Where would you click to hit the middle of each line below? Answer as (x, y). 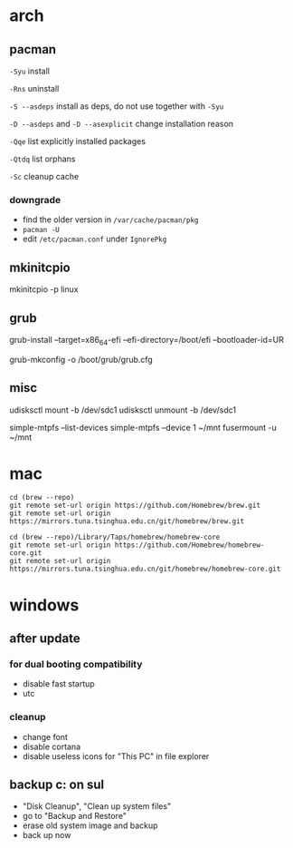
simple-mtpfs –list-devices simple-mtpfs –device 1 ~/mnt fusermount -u (143, 427)
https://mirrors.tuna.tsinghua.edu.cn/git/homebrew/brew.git (127, 521)
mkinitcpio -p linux (44, 289)
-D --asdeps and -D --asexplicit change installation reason (121, 124)
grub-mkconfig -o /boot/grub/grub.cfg (81, 359)
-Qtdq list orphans (43, 159)
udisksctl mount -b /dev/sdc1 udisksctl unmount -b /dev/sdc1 (123, 410)
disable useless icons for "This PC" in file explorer (116, 756)
